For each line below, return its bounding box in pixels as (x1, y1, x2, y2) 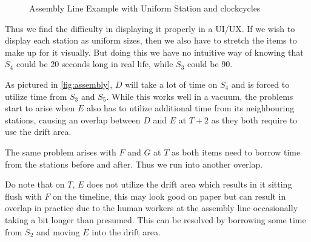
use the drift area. (5, 125, 72, 138)
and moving (36, 225, 80, 238)
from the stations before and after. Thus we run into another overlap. (5, 157, 263, 170)
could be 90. (187, 57, 233, 70)
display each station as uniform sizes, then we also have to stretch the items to (5, 34, 297, 47)
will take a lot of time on (125, 77, 218, 90)
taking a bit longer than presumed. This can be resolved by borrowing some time (5, 213, 306, 226)
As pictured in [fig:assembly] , (5, 77, 113, 90)
